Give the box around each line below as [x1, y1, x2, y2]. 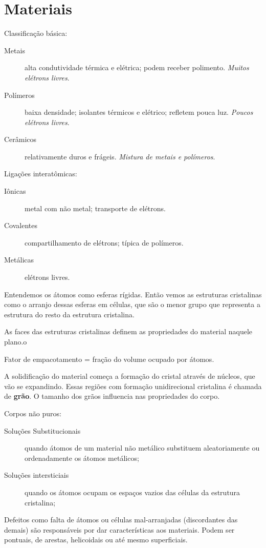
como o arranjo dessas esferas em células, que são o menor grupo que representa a [4, 299, 260, 310]
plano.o [4, 336, 27, 347]
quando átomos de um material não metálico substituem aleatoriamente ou [25, 442, 260, 453]
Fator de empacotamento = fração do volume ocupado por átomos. [4, 353, 214, 364]
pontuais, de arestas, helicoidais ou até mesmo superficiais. [4, 534, 188, 545]
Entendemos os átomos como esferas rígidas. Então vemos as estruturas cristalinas [4, 289, 262, 299]
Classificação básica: [4, 28, 68, 38]
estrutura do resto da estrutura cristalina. [4, 309, 135, 319]
